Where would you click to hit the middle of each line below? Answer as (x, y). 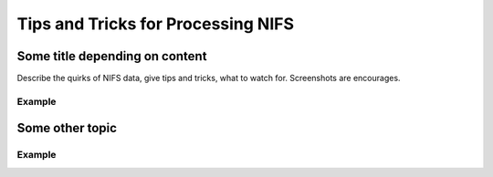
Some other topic (67, 128)
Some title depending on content (112, 56)
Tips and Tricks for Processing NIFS (156, 24)
